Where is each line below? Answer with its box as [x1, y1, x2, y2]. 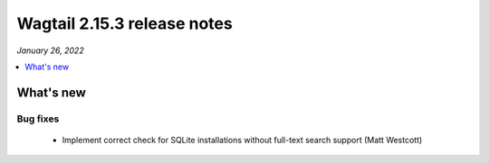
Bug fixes [16, 113, 60, 125]
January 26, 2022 [16, 45, 85, 56]
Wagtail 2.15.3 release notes [16, 14, 233, 33]
